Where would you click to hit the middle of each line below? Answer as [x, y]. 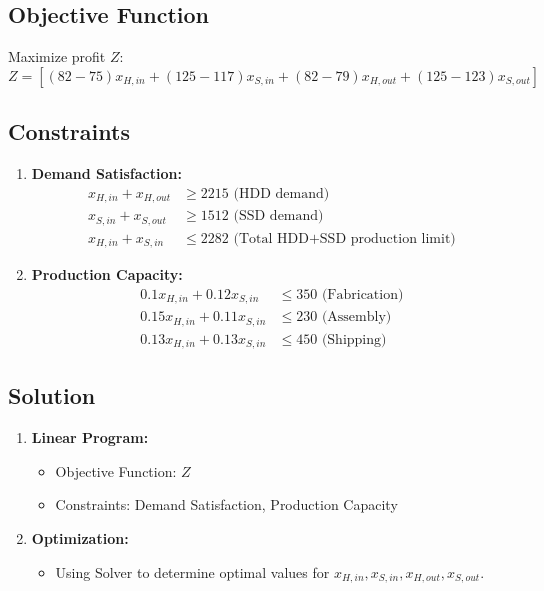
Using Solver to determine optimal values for [192, 571]
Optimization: [80, 538]
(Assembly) [356, 317]
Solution [52, 395]
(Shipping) [354, 339]
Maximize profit [57, 56]
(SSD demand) [278, 216]
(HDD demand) [281, 193]
